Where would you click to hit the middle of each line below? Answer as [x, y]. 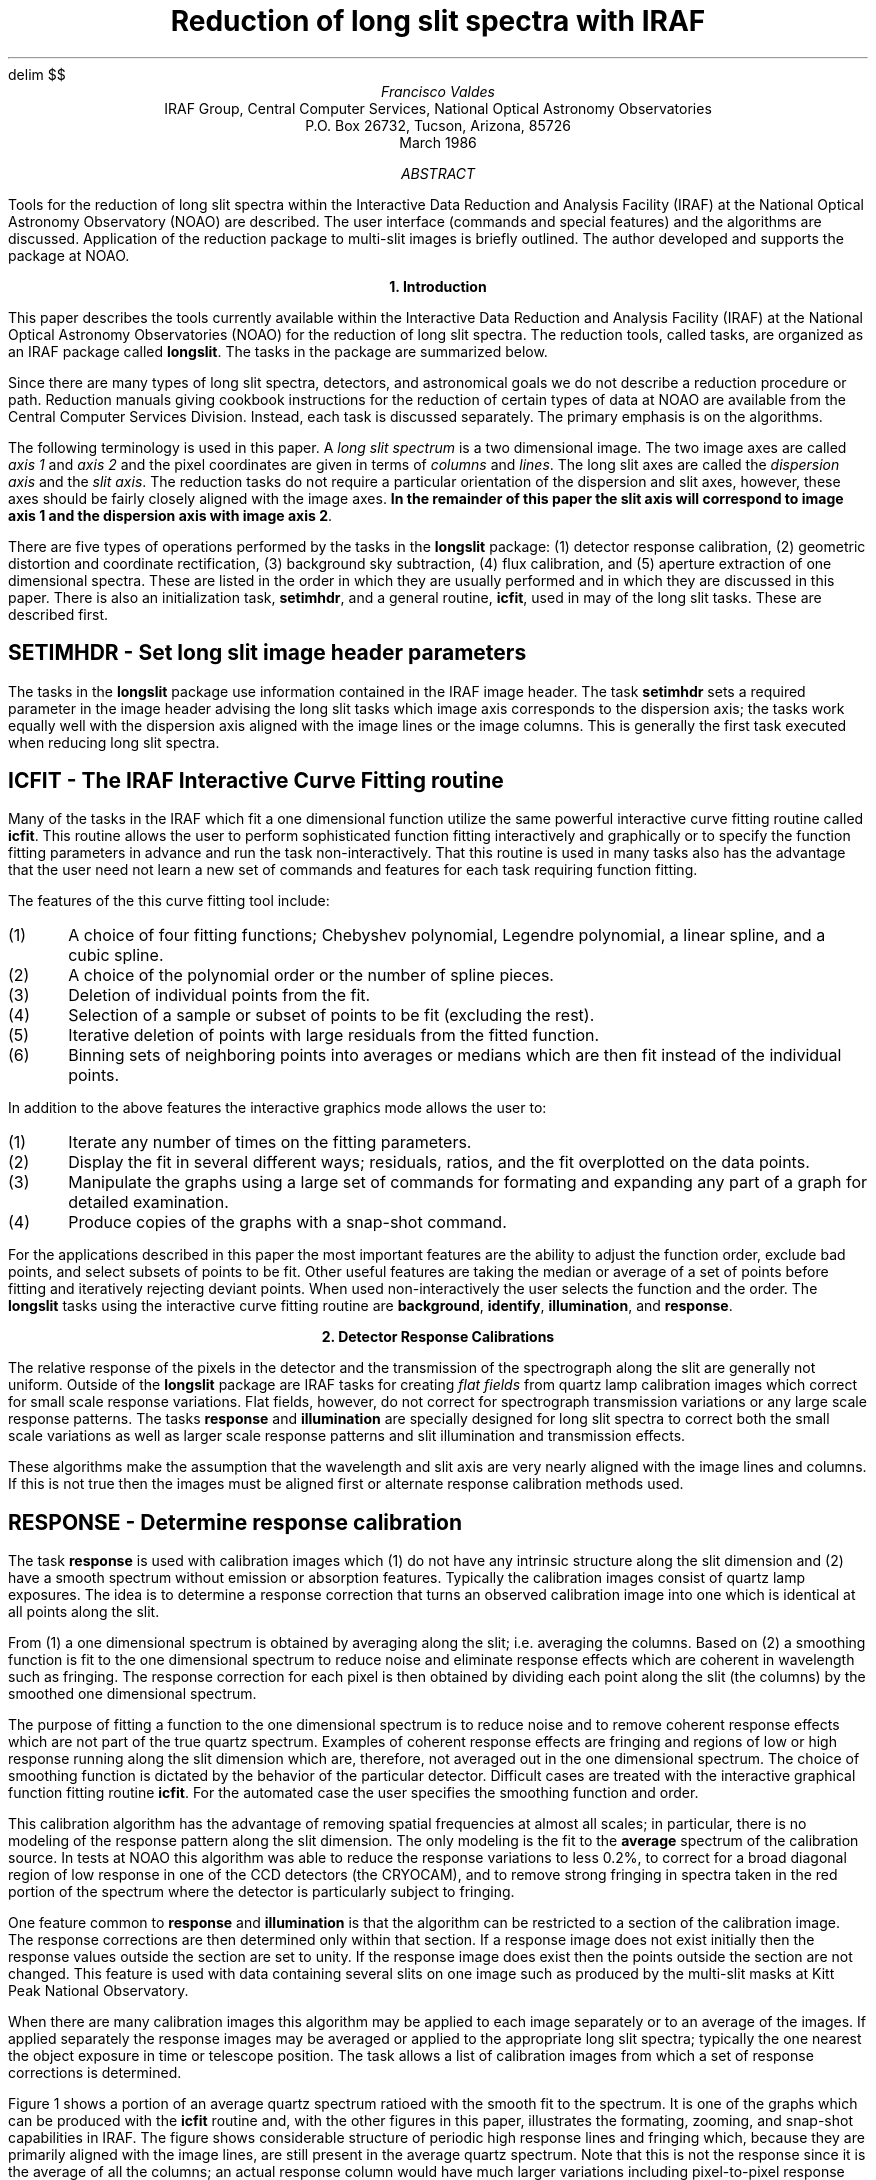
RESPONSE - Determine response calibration [235, 1522]
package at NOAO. [69, 255]
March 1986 [438, 142]
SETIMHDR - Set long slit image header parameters [267, 653]
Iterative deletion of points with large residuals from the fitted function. [334, 1035]
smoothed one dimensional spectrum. [132, 1694]
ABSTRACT [438, 173]
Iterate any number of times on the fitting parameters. [270, 1142]
